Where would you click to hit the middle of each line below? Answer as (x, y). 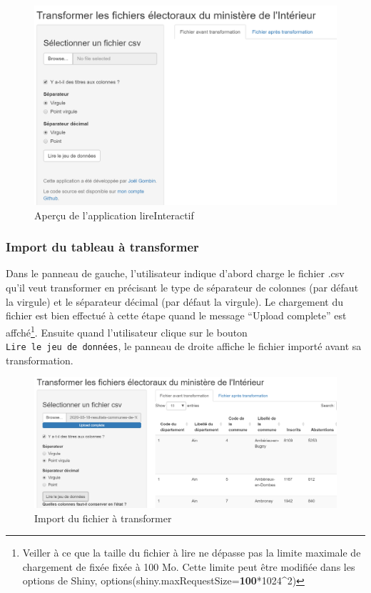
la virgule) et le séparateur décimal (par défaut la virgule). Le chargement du (175, 301)
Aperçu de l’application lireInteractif (114, 215)
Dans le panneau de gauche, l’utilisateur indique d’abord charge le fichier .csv (175, 273)
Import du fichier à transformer (103, 518)
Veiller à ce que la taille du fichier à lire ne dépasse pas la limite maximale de (192, 553)
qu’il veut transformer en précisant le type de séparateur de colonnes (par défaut (182, 288)
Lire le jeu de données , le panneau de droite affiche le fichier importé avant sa (184, 346)
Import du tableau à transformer (102, 247)
